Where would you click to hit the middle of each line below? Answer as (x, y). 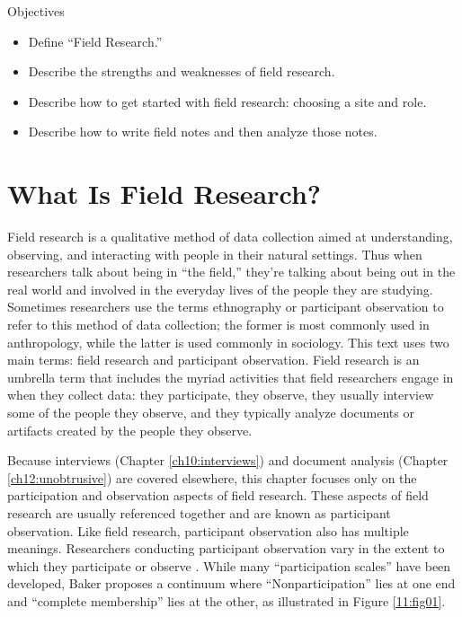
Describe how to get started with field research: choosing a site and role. (227, 101)
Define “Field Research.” (95, 41)
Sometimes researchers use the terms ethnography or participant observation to (226, 307)
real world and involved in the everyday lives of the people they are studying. (220, 289)
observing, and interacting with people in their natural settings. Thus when (215, 254)
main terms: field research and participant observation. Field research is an (213, 360)
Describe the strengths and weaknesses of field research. (182, 71)
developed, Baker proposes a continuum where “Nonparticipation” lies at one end (231, 583)
